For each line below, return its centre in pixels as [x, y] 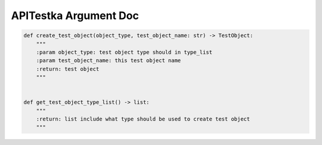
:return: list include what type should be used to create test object [143, 119]
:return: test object [68, 69]
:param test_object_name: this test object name [109, 61]
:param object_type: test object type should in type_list [124, 52]
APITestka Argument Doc [75, 16]
